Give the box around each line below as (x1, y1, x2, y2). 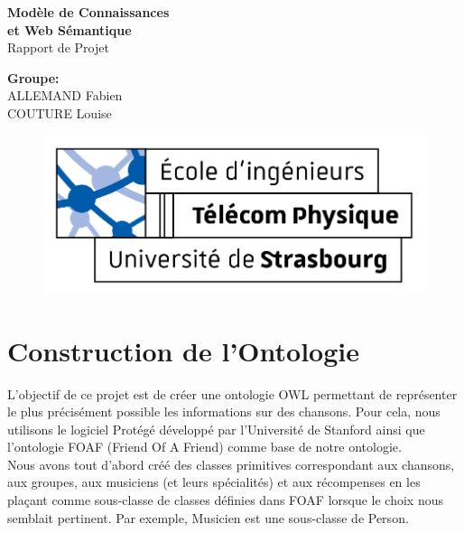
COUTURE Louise (7, 103, 112, 122)
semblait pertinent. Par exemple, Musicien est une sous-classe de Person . (7, 508, 409, 527)
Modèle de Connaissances (7, 3, 170, 21)
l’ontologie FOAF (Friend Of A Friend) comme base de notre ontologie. (7, 437, 402, 456)
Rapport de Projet (7, 38, 109, 57)
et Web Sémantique (7, 20, 132, 39)
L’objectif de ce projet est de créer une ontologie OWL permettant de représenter (7, 384, 458, 403)
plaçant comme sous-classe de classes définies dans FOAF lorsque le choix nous (7, 491, 444, 510)
